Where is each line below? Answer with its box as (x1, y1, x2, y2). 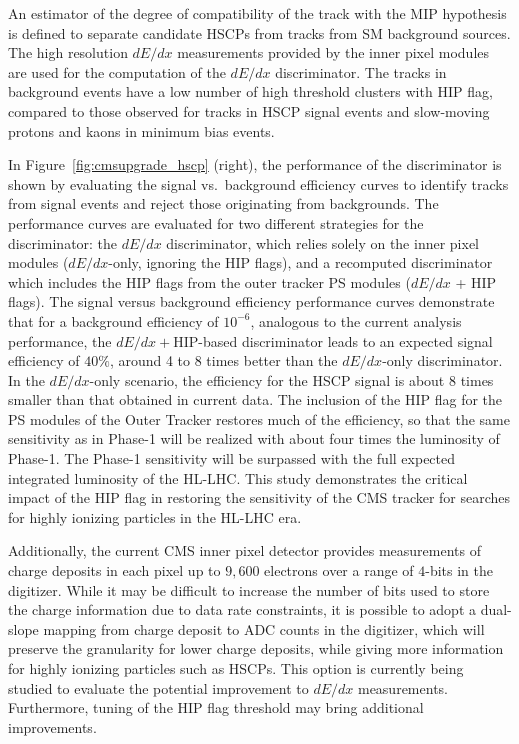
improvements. (8, 716, 97, 737)
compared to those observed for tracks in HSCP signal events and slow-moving (8, 100, 490, 121)
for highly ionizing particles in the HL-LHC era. (8, 506, 302, 527)
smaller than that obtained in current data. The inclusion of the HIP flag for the (8, 389, 503, 410)
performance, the (8, 330, 112, 351)
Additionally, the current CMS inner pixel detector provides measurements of (8, 540, 481, 561)
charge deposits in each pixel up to (8, 560, 221, 581)
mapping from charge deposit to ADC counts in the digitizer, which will (43, 618, 485, 639)
